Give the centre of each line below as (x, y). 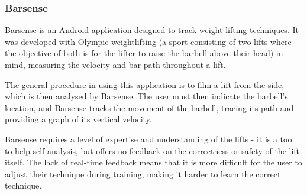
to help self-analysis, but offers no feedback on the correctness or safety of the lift (152, 150)
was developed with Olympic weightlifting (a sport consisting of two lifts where (148, 41)
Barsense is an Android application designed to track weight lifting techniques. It (152, 30)
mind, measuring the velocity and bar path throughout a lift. (115, 64)
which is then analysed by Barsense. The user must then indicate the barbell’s (146, 96)
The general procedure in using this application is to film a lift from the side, (145, 84)
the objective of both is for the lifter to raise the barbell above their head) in (144, 53)
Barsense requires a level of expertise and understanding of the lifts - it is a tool (150, 139)
